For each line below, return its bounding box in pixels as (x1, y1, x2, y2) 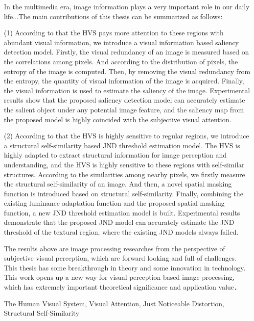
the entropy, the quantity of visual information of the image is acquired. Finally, (4, 76, 244, 86)
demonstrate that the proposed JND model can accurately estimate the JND (4, 217, 234, 227)
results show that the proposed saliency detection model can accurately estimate (4, 95, 245, 105)
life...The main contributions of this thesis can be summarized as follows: (4, 11, 223, 21)
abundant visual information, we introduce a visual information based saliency (4, 37, 239, 47)
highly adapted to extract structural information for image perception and (4, 150, 227, 160)
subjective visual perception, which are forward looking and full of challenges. (4, 253, 236, 263)
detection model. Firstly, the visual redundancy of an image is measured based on (4, 47, 249, 57)
